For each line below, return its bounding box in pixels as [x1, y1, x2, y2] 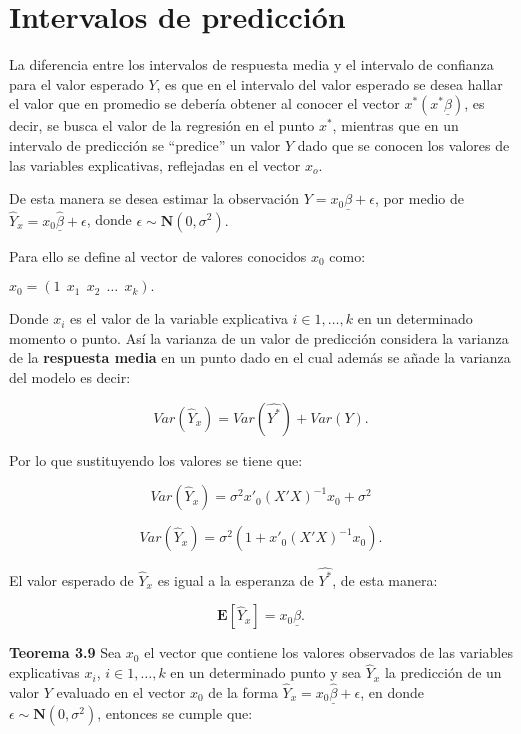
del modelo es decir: [9, 366, 131, 387]
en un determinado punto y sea [170, 662, 362, 683]
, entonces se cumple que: [97, 703, 253, 724]
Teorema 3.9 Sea [9, 642, 122, 663]
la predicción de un [384, 662, 502, 683]
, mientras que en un [332, 115, 459, 136]
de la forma [208, 682, 278, 703]
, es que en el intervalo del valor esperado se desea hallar [156, 73, 503, 94]
